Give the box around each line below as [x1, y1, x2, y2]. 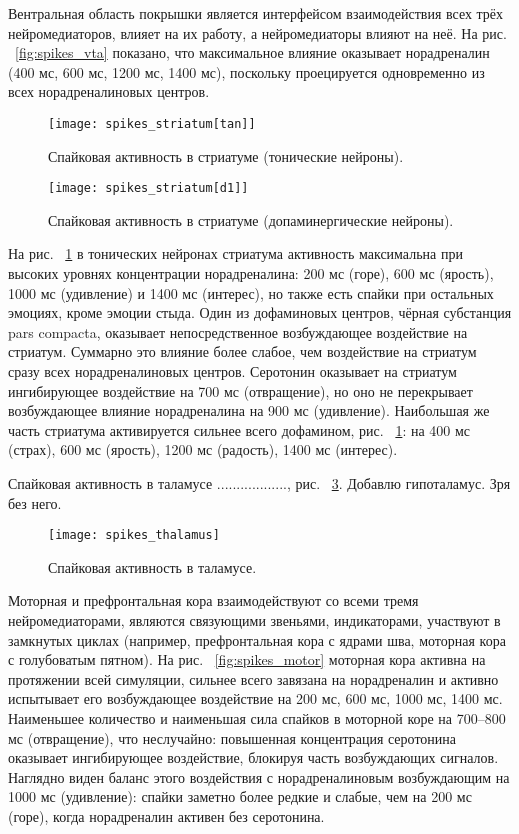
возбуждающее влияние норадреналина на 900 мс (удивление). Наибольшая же [8, 400, 490, 421]
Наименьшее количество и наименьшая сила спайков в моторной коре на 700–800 [8, 708, 506, 728]
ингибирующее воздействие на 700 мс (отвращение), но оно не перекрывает [8, 380, 473, 401]
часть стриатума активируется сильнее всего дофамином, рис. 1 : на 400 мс [8, 419, 471, 440]
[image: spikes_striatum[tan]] [48, 116, 256, 131]
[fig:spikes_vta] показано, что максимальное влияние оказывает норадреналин [15, 42, 490, 63]
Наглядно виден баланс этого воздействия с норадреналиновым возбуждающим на [8, 766, 510, 787]
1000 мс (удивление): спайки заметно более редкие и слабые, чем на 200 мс [8, 786, 472, 807]
